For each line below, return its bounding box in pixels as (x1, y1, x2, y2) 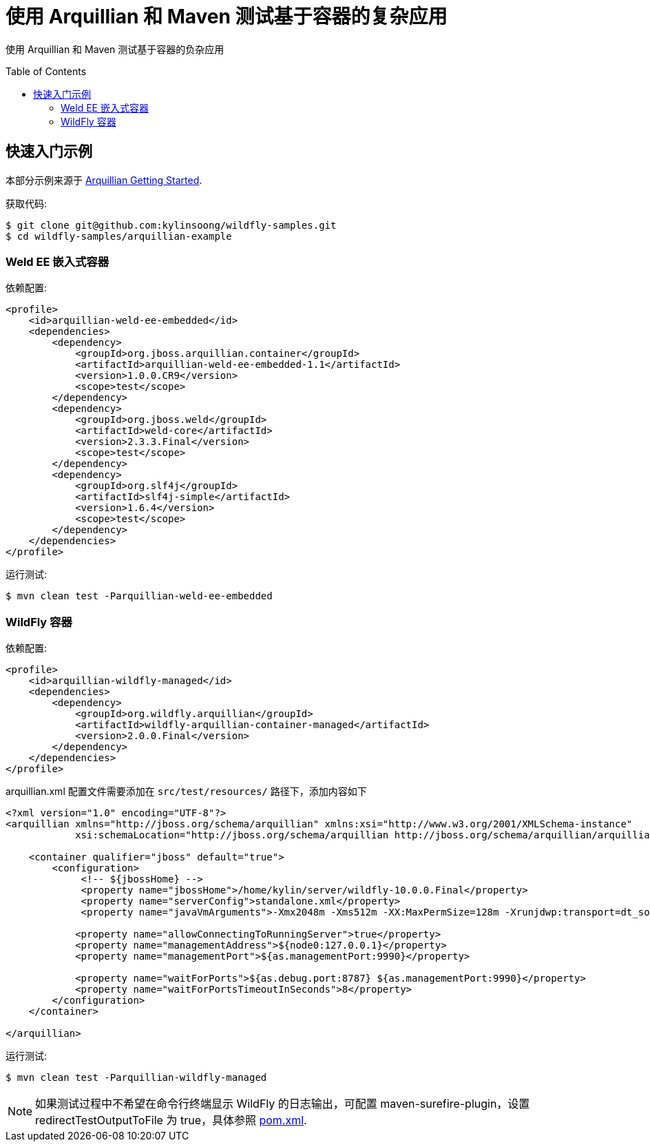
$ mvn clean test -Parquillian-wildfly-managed (6, 1072, 267, 1084)
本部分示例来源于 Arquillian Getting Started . (6, 174, 202, 186)
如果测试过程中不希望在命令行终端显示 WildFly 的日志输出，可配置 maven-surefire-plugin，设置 (35, 1097, 530, 1111)
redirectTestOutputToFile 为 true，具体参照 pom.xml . (35, 1113, 307, 1128)
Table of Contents (6, 65, 87, 77)
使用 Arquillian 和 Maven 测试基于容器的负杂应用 (6, 43, 224, 55)
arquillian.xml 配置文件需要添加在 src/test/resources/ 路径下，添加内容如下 (6, 785, 367, 798)
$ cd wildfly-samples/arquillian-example (6, 230, 232, 242)
